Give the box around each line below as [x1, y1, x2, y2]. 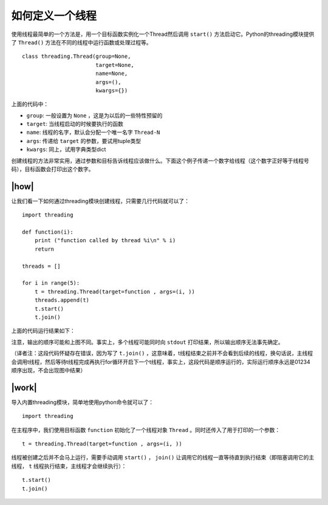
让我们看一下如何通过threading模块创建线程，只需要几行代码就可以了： [11, 197, 190, 204]
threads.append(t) [34, 297, 90, 304]
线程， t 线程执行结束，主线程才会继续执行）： [11, 462, 127, 470]
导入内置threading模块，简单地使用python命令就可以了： [11, 399, 154, 406]
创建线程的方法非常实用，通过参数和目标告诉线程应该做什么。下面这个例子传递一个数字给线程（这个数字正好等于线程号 [11, 157, 309, 164]
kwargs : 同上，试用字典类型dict [26, 146, 106, 153]
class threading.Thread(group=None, [22, 53, 131, 60]
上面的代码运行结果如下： [11, 327, 75, 335]
